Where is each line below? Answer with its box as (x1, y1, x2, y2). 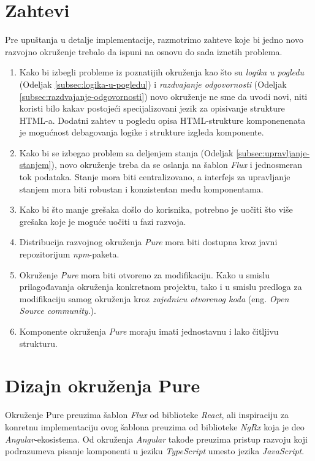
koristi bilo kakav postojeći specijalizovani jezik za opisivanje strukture (19, 102, 285, 115)
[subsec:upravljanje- (236, 146, 310, 159)
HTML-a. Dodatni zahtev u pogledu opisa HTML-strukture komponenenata (19, 113, 306, 126)
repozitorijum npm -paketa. (19, 248, 120, 261)
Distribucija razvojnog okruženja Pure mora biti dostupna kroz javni (19, 235, 278, 248)
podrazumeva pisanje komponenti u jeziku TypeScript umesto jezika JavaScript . (5, 444, 305, 457)
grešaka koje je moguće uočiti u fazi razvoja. (19, 215, 186, 227)
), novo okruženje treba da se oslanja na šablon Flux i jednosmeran (51, 158, 303, 171)
